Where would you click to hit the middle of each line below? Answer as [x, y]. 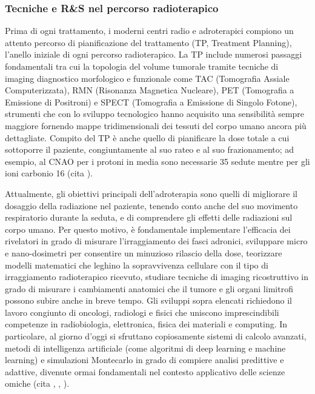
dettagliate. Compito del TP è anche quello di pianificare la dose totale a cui [147, 137]
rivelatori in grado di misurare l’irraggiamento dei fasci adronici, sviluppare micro [156, 241]
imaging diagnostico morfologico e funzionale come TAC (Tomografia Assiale [147, 78]
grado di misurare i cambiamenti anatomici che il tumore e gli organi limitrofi [149, 288]
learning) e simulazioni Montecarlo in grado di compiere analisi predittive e [144, 360]
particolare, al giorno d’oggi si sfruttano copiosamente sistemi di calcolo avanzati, [156, 336]
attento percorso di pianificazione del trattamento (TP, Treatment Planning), [148, 42]
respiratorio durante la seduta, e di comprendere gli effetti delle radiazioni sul [149, 217]
